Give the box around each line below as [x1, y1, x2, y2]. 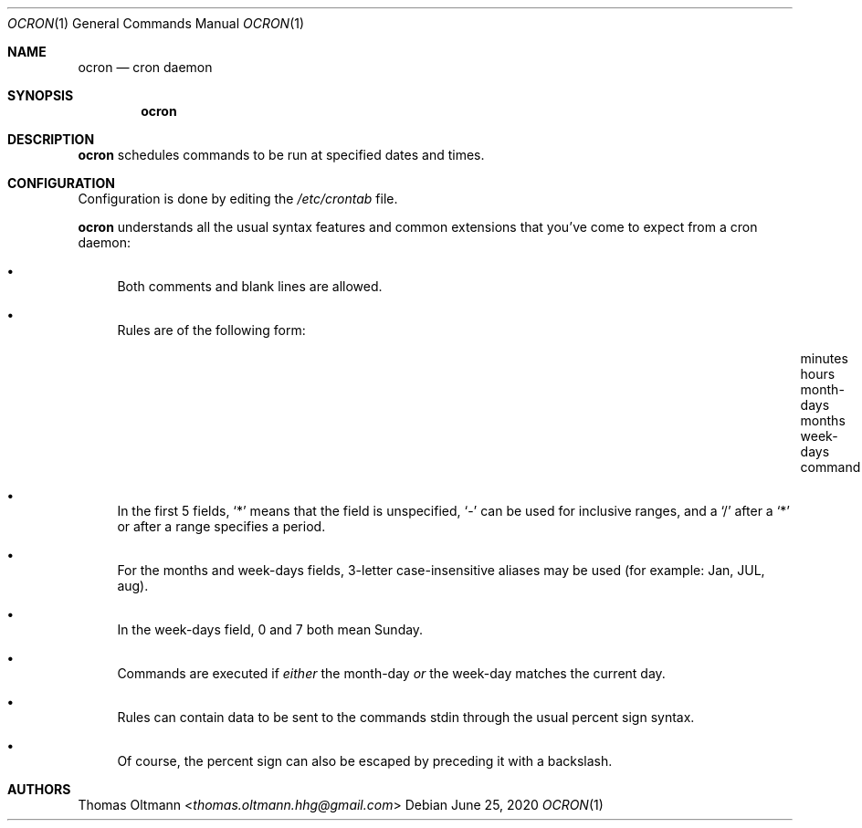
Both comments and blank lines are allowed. [117, 278, 383, 294]
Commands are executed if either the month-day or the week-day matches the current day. [117, 666, 666, 681]
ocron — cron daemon [78, 59, 213, 75]
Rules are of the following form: [117, 322, 306, 338]
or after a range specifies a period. [117, 519, 326, 534]
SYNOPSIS [7, 88, 74, 103]
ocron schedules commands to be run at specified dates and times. [78, 147, 485, 162]
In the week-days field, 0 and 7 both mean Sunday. [117, 622, 424, 637]
